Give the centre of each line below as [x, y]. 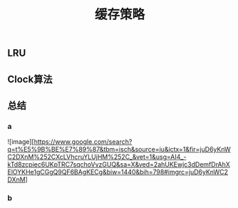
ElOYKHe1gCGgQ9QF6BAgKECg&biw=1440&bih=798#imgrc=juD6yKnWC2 [118, 172]
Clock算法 [30, 79]
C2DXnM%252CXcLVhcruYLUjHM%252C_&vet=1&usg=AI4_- [97, 157]
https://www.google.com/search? [83, 142]
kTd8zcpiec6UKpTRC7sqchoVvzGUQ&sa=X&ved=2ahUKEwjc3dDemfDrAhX [119, 165]
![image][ [21, 142]
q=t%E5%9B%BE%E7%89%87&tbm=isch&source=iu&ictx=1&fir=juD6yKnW [119, 150]
